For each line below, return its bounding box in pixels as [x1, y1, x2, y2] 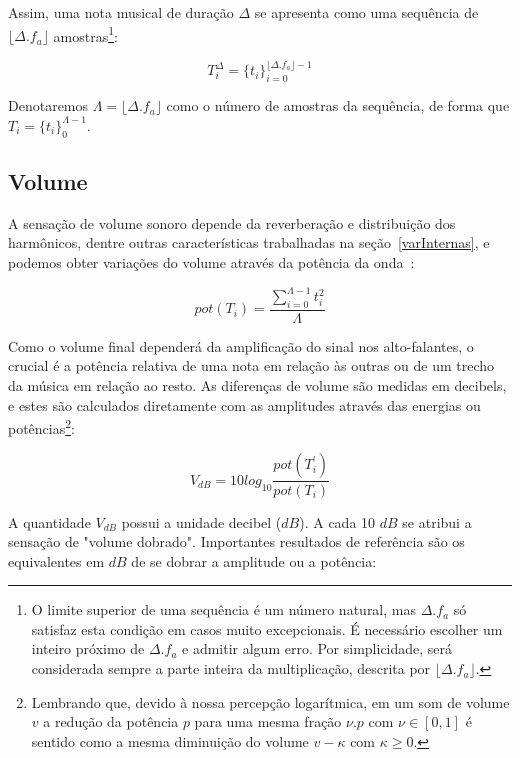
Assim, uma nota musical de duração [8, 2, 234, 22]
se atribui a [402, 511, 472, 532]
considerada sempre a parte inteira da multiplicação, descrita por [31, 658, 431, 679]
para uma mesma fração [194, 711, 342, 732]
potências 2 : [8, 415, 75, 438]
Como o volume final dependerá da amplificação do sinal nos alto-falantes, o [8, 335, 474, 356]
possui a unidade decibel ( [121, 511, 282, 532]
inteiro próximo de [31, 638, 145, 659]
